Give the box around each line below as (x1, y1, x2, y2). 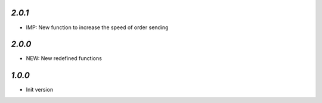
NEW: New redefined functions (26, 55, 103, 62)
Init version (26, 86, 54, 93)
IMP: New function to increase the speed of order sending (26, 24, 169, 31)
